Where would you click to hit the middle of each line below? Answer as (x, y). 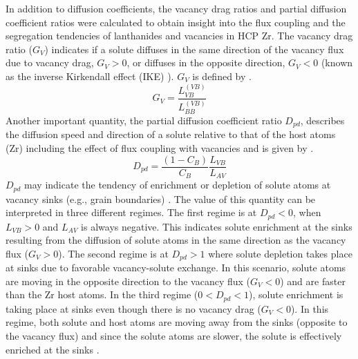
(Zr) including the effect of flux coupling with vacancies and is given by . (160, 147)
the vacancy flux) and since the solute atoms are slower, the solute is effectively (174, 336)
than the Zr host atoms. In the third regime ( (102, 294)
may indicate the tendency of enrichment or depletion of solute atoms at (178, 185)
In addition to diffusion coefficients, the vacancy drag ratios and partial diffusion (176, 8)
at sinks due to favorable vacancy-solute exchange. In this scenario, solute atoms (176, 268)
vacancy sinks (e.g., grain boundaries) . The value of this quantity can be (161, 198)
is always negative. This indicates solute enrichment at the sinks (217, 226)
